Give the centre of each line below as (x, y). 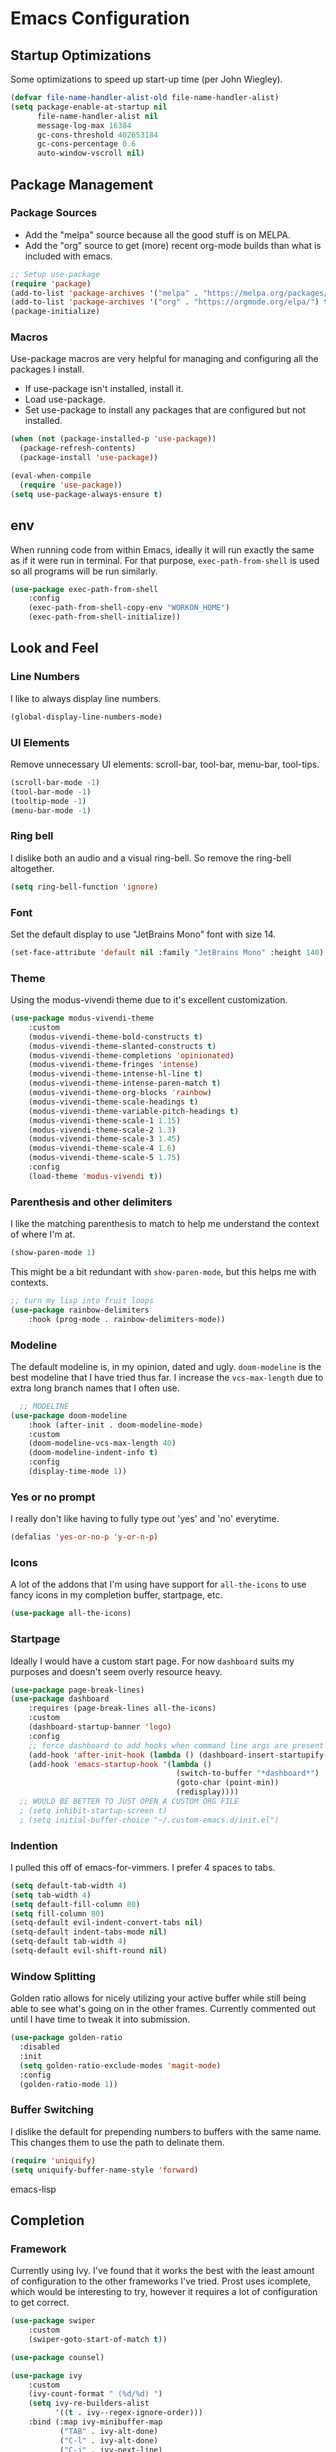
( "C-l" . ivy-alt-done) (109, 2440)
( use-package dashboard (60, 1699)
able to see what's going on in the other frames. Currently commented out (163, 2009)
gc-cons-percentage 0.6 (86, 144)
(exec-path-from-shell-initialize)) (105, 617)
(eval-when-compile (51, 476)
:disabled (39, 2047)
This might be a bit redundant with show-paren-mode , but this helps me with (163, 1271)
